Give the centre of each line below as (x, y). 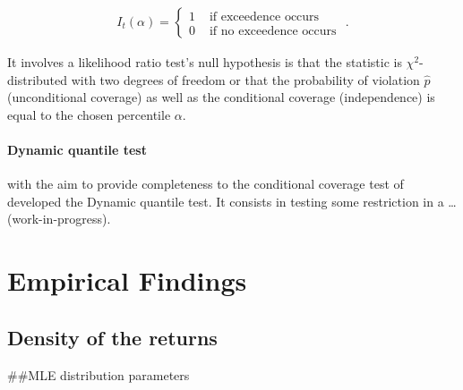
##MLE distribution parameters (99, 374)
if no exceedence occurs (273, 31)
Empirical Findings (127, 280)
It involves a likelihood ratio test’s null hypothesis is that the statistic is (205, 62)
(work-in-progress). (59, 219)
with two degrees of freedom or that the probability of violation (245, 79)
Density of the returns (112, 337)
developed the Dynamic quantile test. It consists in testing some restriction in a (226, 201)
